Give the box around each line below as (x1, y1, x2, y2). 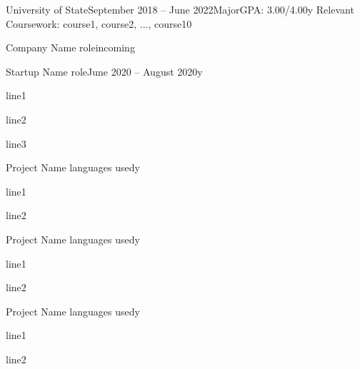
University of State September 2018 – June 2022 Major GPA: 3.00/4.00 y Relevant (6, 2, 354, 16)
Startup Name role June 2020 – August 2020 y (6, 64, 203, 79)
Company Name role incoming (6, 40, 135, 55)
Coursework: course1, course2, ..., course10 (6, 16, 192, 31)
